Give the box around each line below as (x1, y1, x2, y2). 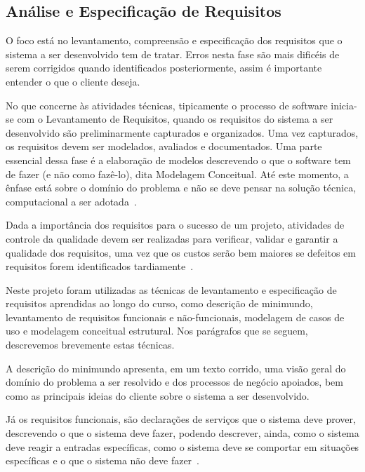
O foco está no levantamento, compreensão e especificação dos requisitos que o (6, 33, 343, 48)
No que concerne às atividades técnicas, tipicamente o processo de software (6, 97, 328, 112)
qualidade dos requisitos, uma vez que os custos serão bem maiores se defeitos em (6, 245, 356, 259)
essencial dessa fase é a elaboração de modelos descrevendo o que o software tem (6, 152, 351, 167)
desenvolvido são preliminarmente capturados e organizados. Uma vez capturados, (6, 125, 359, 140)
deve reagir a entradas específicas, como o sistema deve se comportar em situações (6, 439, 359, 454)
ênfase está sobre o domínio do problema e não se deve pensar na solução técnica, (6, 180, 357, 195)
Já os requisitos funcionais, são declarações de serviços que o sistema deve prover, (6, 412, 356, 426)
